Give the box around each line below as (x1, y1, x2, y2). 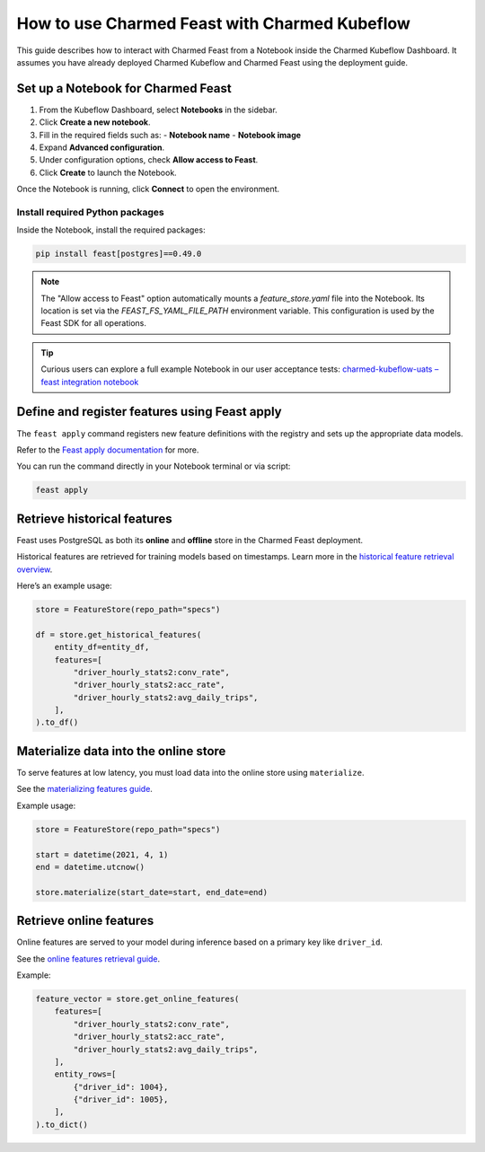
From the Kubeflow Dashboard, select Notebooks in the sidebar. (39, 104, 278, 115)
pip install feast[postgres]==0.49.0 (35, 249, 202, 259)
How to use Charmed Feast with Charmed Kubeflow (16, 13, 410, 33)
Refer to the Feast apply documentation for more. (16, 444, 199, 455)
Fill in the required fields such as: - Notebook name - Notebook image (39, 129, 301, 140)
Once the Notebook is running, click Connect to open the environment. (16, 184, 280, 195)
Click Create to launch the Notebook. (39, 167, 177, 178)
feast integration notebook (40, 376, 139, 387)
